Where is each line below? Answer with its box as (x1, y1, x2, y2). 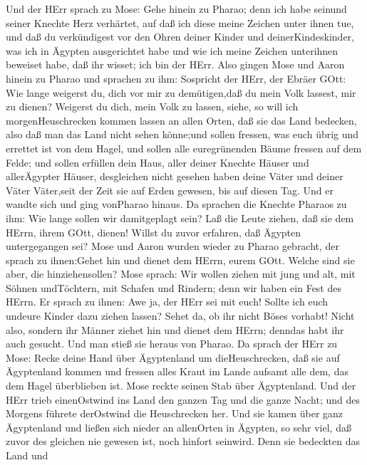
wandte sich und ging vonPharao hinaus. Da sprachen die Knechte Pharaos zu (6, 197, 347, 211)
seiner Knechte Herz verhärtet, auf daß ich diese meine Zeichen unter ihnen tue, (6, 15, 354, 30)
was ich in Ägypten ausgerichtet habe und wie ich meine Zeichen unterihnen (6, 43, 338, 58)
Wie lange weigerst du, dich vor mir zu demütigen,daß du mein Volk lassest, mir (6, 85, 356, 100)
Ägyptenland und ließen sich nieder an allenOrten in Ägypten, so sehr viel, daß (6, 419, 351, 434)
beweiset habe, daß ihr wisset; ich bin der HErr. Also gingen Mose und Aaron (6, 57, 345, 72)
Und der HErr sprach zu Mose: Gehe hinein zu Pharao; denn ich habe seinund (6, 1, 347, 16)
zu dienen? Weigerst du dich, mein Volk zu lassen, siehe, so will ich (6, 99, 299, 114)
